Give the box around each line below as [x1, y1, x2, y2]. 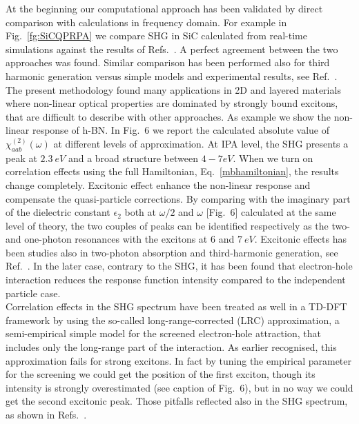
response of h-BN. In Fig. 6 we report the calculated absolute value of [32, 123, 329, 137]
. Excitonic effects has [254, 232, 347, 246]
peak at [6, 150, 37, 165]
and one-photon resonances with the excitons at [6, 232, 208, 246]
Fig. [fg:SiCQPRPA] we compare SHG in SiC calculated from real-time [6, 28, 307, 43]
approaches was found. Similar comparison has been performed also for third [6, 55, 330, 70]
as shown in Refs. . [6, 407, 87, 422]
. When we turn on [233, 150, 313, 165]
